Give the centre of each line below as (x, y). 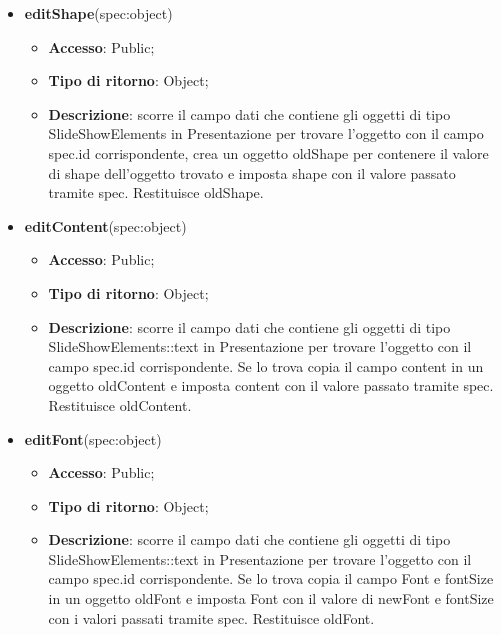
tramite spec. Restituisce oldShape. (156, 192)
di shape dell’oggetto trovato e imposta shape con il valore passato (252, 172)
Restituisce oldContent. (120, 404)
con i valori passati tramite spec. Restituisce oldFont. (211, 617)
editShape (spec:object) (98, 13)
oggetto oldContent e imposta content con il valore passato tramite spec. (271, 385)
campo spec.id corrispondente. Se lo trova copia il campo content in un (266, 365)
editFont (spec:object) (93, 438)
